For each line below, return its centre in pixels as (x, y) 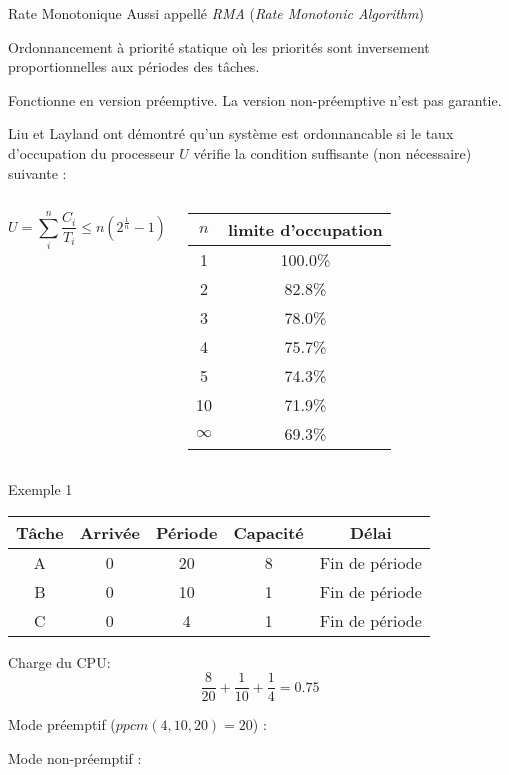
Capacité (268, 532)
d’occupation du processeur (91, 152)
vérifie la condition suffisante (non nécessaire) (332, 152)
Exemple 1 (40, 489)
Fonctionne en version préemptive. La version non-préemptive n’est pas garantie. (255, 99)
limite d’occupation (305, 230)
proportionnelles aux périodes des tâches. (134, 66)
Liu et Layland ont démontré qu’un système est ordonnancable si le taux (231, 133)
